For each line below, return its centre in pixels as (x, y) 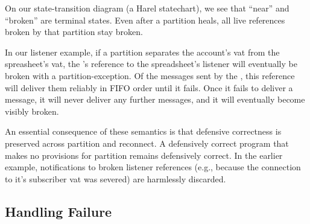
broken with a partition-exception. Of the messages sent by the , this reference (150, 75)
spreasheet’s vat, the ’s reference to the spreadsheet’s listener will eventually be (151, 64)
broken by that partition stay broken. (74, 32)
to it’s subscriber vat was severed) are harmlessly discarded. (115, 178)
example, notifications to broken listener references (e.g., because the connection (153, 167)
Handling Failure (59, 211)
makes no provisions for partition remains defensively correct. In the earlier (144, 155)
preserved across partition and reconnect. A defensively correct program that (147, 143)
